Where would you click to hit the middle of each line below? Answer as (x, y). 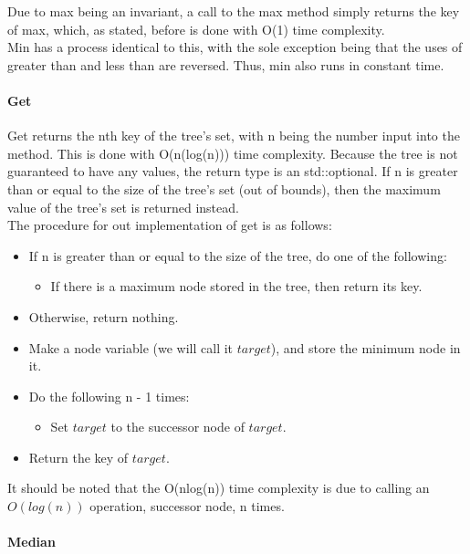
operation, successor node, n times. (187, 506)
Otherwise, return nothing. (104, 316)
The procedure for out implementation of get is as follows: (170, 225)
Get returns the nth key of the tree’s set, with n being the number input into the (234, 136)
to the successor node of (178, 427)
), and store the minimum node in (366, 347)
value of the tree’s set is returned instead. (123, 207)
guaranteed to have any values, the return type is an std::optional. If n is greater (233, 171)
